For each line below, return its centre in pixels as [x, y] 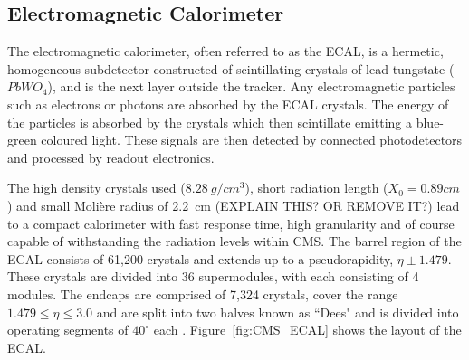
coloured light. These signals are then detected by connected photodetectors [252, 140]
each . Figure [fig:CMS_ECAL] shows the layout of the [307, 330]
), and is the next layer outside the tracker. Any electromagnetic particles [251, 86]
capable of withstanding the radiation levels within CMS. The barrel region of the [234, 241]
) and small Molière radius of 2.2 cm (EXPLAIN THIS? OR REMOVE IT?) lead [234, 205]
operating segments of [68, 330]
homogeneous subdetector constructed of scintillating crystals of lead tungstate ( [231, 68]
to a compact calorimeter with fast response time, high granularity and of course [231, 223]
